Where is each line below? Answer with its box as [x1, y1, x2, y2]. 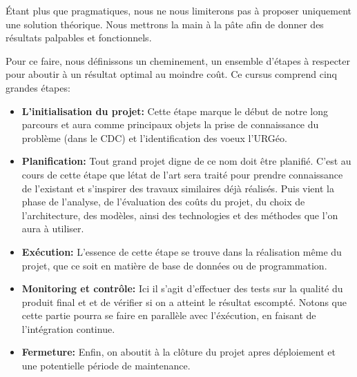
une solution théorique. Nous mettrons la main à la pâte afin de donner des [6, 17, 324, 31]
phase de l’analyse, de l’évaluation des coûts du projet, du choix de [21, 194, 305, 209]
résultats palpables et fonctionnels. [6, 30, 152, 45]
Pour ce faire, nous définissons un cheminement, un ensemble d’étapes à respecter [6, 53, 351, 68]
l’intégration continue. [21, 321, 115, 336]
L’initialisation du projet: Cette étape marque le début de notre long [21, 103, 328, 118]
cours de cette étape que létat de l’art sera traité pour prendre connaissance [21, 167, 343, 181]
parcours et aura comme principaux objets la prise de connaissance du [21, 117, 319, 132]
